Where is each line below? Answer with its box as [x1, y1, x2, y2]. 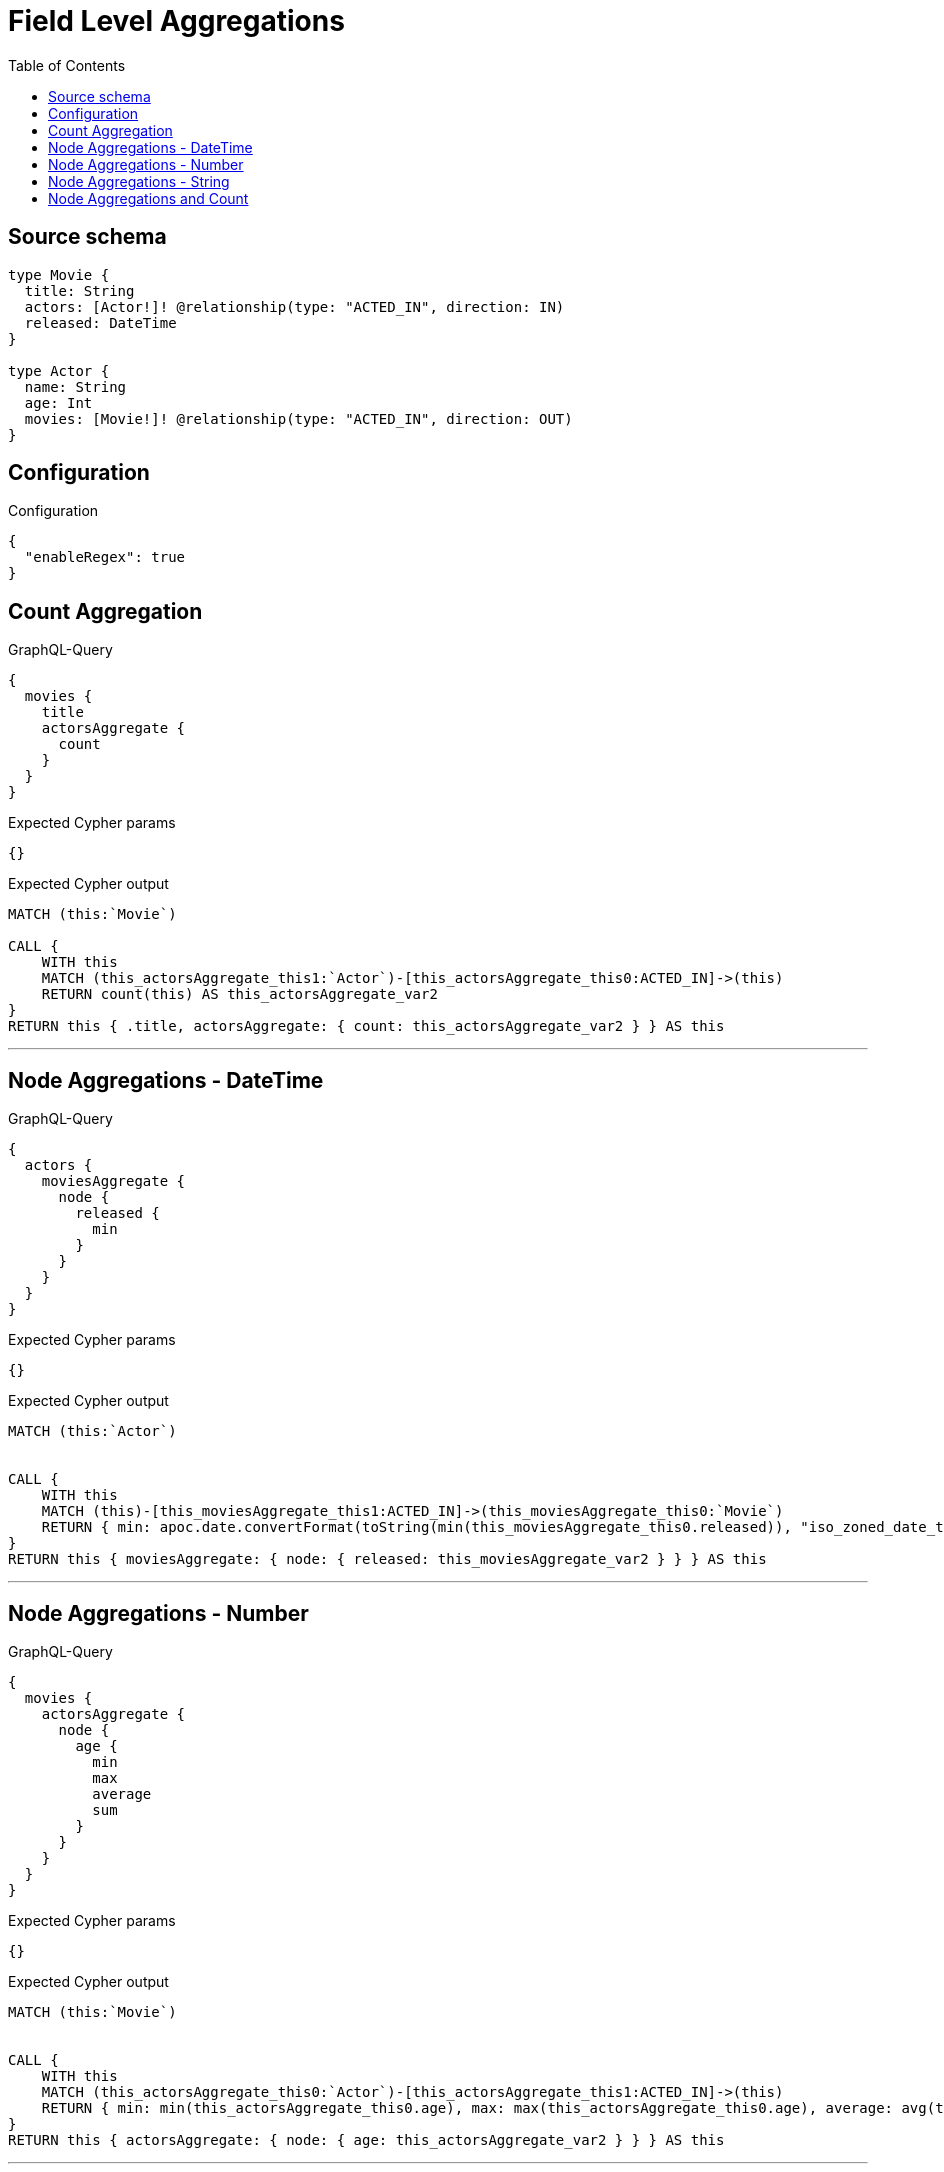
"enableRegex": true [24, 549, 186, 566]
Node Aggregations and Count [48, 189, 249, 207]
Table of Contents [8, 56, 126, 74]
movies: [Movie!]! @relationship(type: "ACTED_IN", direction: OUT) [24, 410, 573, 427]
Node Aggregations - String [48, 172, 230, 190]
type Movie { [8, 266, 110, 283]
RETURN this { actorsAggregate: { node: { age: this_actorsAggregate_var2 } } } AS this [8, 2131, 725, 2148]
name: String [24, 378, 127, 395]
